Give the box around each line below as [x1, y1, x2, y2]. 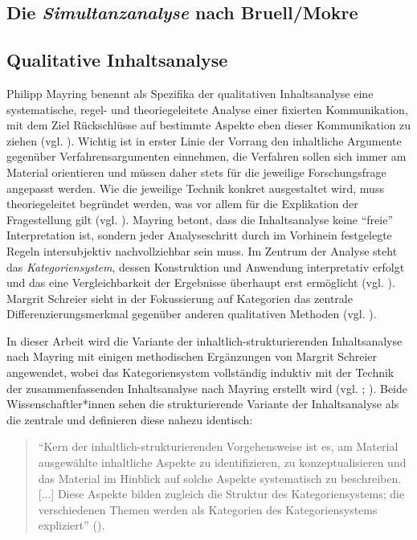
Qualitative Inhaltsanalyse [6, 47, 228, 72]
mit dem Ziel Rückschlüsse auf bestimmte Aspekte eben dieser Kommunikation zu [6, 117, 411, 133]
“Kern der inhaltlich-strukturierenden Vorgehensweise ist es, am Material [38, 438, 399, 455]
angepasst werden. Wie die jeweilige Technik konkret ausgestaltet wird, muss [6, 179, 384, 196]
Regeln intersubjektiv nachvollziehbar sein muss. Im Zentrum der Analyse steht [6, 242, 398, 259]
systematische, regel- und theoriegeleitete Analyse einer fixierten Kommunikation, [6, 100, 408, 117]
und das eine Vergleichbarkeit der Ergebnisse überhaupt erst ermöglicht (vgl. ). [6, 274, 395, 291]
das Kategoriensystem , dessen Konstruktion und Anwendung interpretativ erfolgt [6, 258, 405, 275]
